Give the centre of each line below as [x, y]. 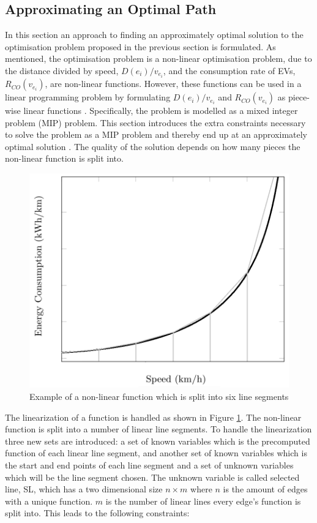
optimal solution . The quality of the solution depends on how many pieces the [153, 146]
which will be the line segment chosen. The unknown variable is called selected [152, 477]
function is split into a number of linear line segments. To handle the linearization [158, 429]
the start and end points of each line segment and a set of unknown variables [149, 465]
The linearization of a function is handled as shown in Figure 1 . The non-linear [153, 417]
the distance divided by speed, [62, 70]
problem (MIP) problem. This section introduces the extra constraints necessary [155, 122]
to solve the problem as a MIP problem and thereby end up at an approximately [156, 134]
